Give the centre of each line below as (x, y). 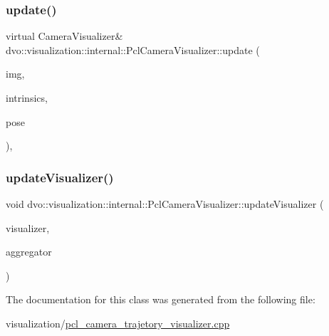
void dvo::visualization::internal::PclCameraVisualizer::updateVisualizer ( (165, 204)
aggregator (29, 252)
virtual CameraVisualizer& (64, 36)
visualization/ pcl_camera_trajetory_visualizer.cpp (118, 323)
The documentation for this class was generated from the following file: (161, 299)
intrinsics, (27, 98)
